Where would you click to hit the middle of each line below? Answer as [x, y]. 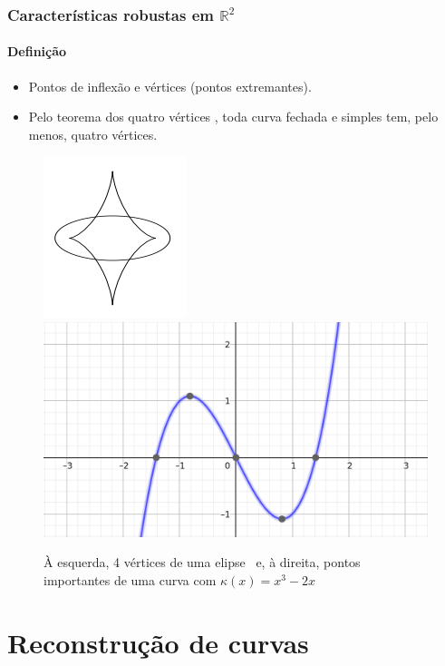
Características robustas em [111, 14]
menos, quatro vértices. [93, 134]
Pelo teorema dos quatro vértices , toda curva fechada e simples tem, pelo [233, 117]
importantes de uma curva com [130, 580]
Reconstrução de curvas [158, 642]
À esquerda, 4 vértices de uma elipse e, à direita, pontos [202, 562]
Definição [37, 51]
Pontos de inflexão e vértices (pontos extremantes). [170, 86]
